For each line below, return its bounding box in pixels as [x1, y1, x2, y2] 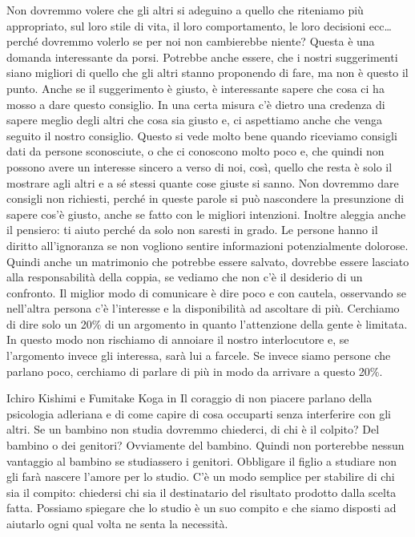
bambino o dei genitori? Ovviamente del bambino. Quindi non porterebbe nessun [6, 437, 405, 454]
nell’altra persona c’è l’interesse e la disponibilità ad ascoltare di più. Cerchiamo [6, 300, 400, 317]
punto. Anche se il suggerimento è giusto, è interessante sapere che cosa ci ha [6, 79, 385, 96]
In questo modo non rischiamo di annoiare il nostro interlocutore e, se [6, 331, 349, 348]
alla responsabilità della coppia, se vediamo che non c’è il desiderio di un [6, 268, 363, 285]
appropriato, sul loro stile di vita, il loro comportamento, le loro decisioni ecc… [6, 17, 392, 34]
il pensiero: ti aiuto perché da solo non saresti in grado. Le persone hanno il [6, 221, 378, 238]
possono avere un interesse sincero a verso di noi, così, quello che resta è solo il [6, 158, 393, 175]
